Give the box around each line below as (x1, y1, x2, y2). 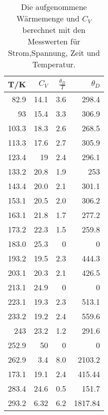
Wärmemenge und (16, 12, 80, 24)
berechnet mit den (22, 24, 86, 35)
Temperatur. (32, 58, 76, 70)
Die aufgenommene (21, 1, 87, 12)
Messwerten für (27, 35, 81, 47)
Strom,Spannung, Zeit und (8, 47, 100, 58)
